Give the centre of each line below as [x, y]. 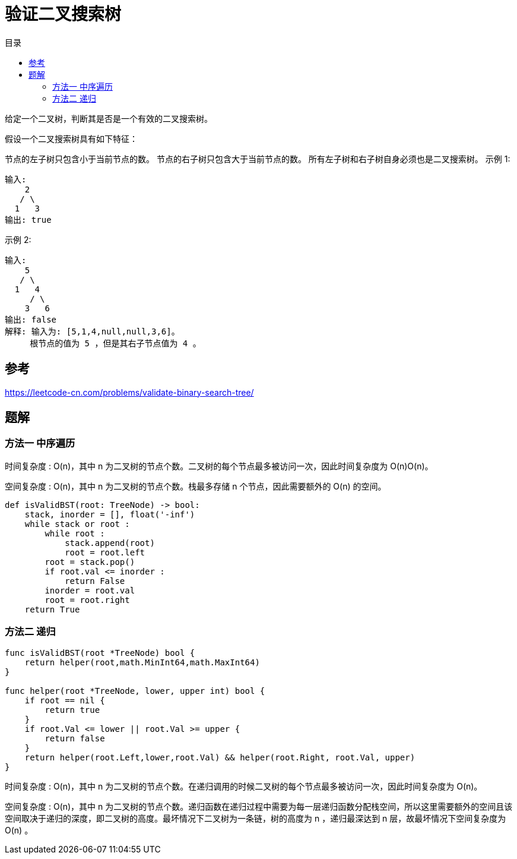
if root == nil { [65, 700]
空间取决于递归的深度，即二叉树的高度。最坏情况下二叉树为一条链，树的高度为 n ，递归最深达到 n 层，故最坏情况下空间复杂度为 [256, 818]
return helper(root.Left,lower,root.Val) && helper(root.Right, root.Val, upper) [220, 757]
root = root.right [87, 600]
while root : [75, 533]
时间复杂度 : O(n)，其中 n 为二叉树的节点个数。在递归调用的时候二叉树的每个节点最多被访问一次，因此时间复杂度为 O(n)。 [244, 786]
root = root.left [105, 552]
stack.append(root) [110, 543]
